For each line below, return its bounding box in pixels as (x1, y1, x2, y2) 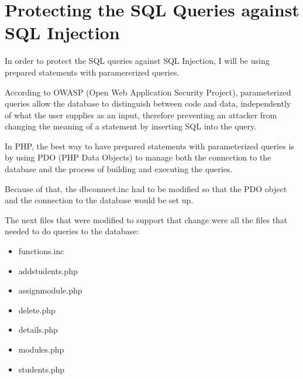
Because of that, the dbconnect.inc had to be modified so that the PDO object (5, 182, 287, 194)
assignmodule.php (18, 284, 82, 296)
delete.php (18, 303, 56, 316)
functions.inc (18, 245, 64, 257)
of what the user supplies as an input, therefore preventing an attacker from (5, 108, 277, 121)
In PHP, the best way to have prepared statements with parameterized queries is (5, 139, 294, 152)
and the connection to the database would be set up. (5, 194, 194, 206)
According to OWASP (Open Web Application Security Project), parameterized (5, 86, 291, 98)
